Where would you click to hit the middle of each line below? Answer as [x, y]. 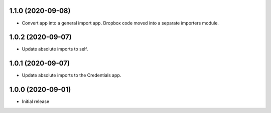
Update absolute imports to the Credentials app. [72, 75]
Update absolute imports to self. [55, 49]
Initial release [36, 101]
